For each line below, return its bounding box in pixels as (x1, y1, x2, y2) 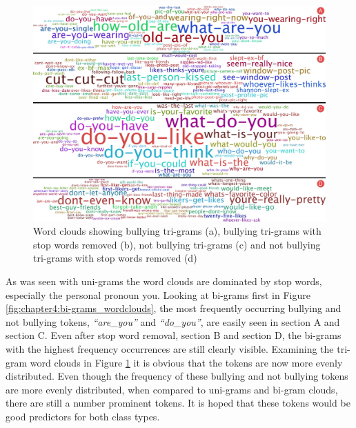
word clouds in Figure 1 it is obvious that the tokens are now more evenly (30, 355, 343, 369)
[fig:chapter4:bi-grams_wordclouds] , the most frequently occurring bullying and (6, 301, 342, 315)
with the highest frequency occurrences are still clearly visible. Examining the (6, 341, 334, 356)
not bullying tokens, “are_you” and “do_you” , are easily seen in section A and (6, 314, 340, 329)
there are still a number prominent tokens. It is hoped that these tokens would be (6, 396, 350, 410)
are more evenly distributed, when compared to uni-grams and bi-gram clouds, (6, 382, 338, 396)
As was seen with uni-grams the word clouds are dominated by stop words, (6, 273, 322, 288)
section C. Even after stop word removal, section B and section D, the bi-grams (6, 328, 342, 342)
